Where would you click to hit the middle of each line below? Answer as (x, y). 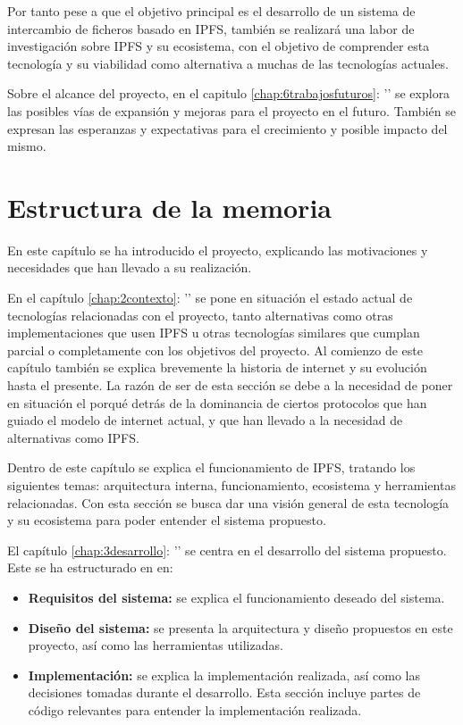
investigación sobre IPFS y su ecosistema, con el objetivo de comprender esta (219, 46)
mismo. (27, 146)
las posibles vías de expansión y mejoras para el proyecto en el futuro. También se (231, 110)
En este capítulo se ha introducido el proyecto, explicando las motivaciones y (218, 250)
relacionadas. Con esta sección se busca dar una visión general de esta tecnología (228, 502)
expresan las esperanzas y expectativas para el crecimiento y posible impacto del (227, 128)
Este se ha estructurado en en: (90, 567)
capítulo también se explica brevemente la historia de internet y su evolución (217, 367)
